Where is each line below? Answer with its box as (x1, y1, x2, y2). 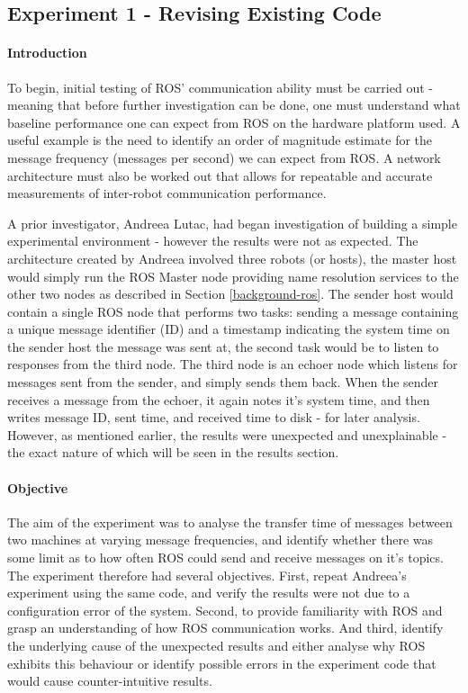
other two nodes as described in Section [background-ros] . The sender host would (7, 284, 454, 303)
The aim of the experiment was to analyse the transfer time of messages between (7, 512, 453, 531)
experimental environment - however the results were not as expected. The (7, 231, 418, 250)
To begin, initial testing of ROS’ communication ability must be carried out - (7, 77, 433, 96)
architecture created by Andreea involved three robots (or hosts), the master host (7, 248, 457, 267)
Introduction (7, 43, 87, 62)
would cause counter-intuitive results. (7, 671, 212, 690)
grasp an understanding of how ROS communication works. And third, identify (7, 618, 444, 637)
